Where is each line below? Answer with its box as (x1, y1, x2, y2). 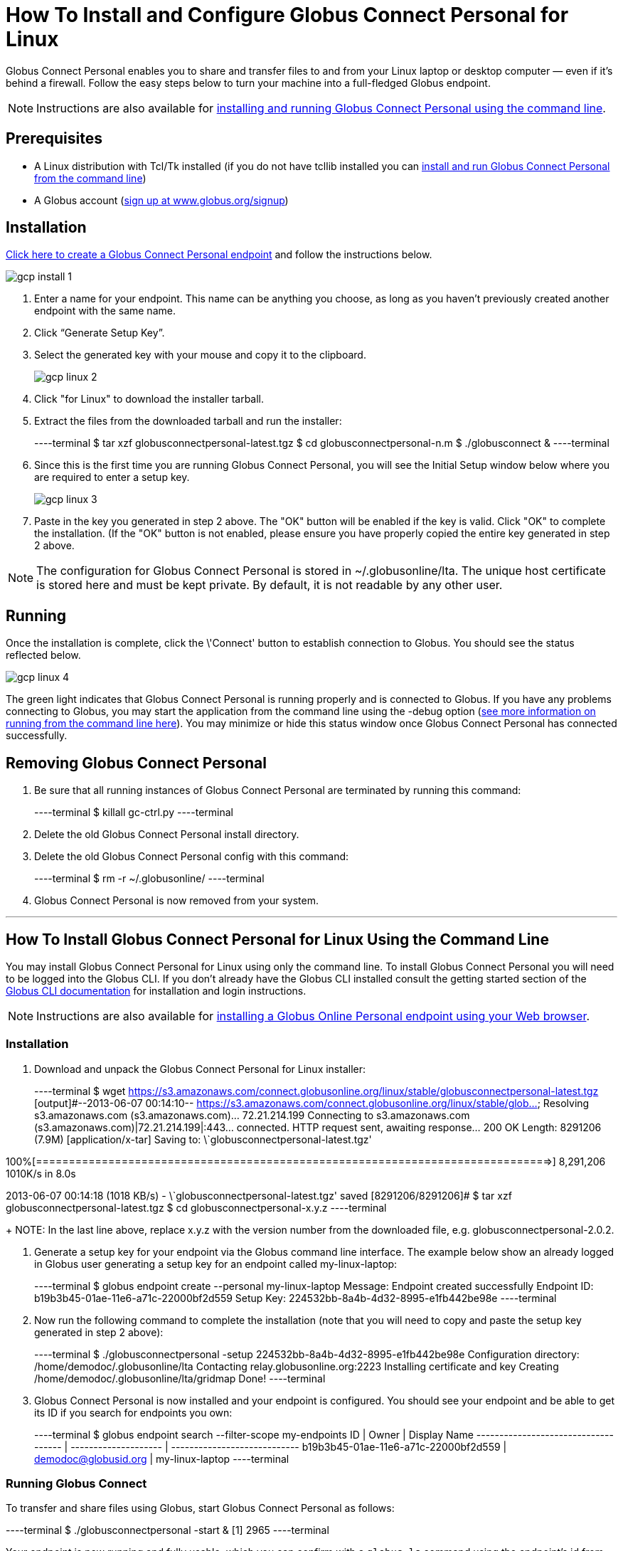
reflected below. (6, 649, 81, 662)
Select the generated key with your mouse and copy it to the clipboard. (34, 349, 366, 361)
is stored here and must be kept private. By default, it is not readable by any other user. (36, 578, 503, 593)
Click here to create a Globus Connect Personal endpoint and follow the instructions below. (6, 248, 432, 261)
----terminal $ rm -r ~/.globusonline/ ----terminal (34, 872, 265, 885)
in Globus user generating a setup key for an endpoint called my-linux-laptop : (34, 1257, 398, 1270)
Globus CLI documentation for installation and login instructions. (6, 984, 307, 997)
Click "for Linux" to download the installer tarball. (34, 393, 265, 406)
